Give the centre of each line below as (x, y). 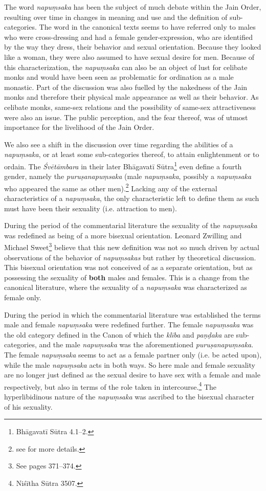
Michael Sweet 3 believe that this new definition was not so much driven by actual (132, 247)
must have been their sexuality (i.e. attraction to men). (91, 208)
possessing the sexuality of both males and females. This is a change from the (127, 277)
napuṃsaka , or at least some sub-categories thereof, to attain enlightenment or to (132, 154)
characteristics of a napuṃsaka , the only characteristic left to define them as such (132, 198)
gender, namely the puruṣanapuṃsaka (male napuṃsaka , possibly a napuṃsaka (128, 176)
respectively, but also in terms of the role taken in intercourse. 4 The (110, 386)
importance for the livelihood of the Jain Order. (79, 127)
